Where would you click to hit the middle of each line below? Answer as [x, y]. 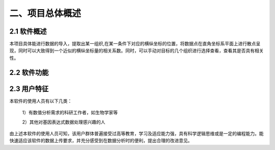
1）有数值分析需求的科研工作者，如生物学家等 [70, 113]
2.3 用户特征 [29, 89]
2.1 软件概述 [28, 31]
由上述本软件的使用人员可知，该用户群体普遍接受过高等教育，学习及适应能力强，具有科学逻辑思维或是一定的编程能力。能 [136, 133]
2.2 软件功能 [29, 72]
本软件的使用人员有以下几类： [41, 101]
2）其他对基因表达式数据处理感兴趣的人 [64, 122]
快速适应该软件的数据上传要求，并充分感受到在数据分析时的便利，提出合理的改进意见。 [101, 141]
